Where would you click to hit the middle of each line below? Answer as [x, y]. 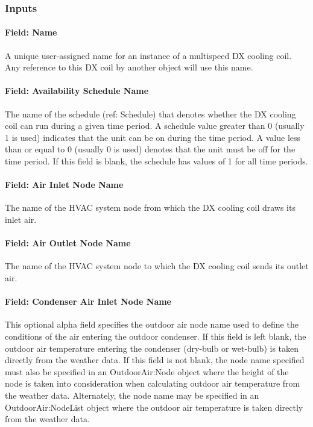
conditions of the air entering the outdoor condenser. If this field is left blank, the [156, 336]
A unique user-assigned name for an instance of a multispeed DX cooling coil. [148, 55]
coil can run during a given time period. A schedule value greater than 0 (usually [155, 126]
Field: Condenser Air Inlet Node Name [88, 301]
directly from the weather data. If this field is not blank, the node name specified [155, 360]
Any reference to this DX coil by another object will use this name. [129, 67]
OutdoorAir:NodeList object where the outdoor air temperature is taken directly [154, 407]
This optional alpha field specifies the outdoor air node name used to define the [152, 324]
